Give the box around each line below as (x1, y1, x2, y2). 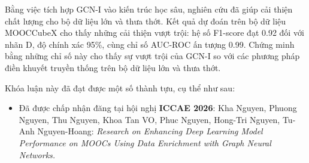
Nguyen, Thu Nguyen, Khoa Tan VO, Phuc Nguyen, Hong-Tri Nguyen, (19, 113, 280, 125)
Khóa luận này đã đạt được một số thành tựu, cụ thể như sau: (5, 81, 235, 94)
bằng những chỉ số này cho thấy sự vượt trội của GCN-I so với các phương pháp (5, 50, 300, 62)
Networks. (19, 148, 56, 161)
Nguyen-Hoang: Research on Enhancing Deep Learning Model (37, 125, 263, 137)
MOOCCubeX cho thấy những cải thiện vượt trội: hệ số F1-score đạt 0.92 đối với (5, 26, 304, 39)
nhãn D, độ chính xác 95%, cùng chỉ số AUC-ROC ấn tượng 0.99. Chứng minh (5, 38, 295, 50)
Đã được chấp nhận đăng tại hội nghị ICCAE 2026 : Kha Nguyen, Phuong (19, 102, 297, 114)
